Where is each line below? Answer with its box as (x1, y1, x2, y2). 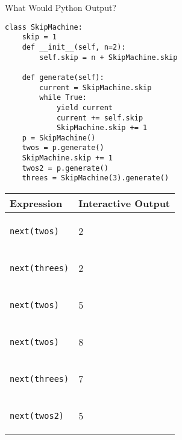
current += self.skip (56, 113, 143, 122)
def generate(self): (22, 73, 104, 82)
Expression (10, 196, 63, 211)
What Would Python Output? (5, 1, 116, 13)
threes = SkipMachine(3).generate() (22, 174, 169, 183)
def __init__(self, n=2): (22, 42, 126, 51)
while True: (39, 93, 87, 102)
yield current (56, 103, 113, 112)
